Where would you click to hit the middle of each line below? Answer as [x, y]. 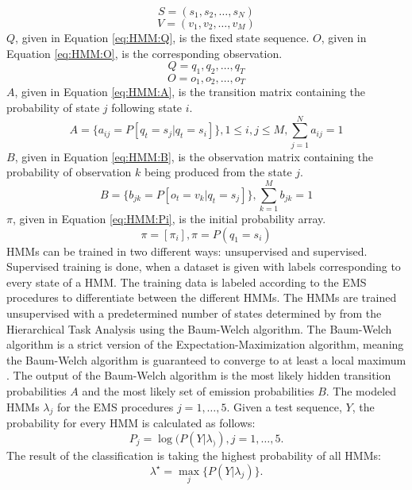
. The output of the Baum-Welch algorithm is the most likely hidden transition [199, 375]
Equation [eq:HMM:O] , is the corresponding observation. [144, 53]
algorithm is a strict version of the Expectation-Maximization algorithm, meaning [205, 344]
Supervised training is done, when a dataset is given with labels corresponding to [204, 266]
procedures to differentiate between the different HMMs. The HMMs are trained [202, 297]
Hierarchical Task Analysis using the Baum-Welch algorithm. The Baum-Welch [199, 328]
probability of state [53, 108]
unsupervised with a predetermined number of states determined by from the [194, 313]
